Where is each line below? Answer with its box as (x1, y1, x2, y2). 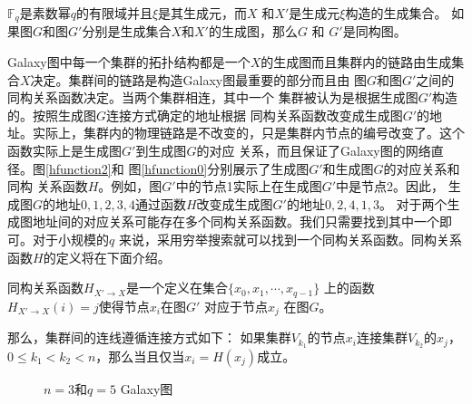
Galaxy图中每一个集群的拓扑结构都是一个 (7, 53, 251, 72)
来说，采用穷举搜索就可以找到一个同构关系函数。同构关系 (118, 229, 462, 248)
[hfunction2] (45, 159, 112, 178)
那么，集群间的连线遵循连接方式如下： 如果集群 (7, 328, 291, 347)
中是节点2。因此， (336, 177, 445, 196)
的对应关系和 (383, 159, 460, 178)
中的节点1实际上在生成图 (175, 177, 322, 196)
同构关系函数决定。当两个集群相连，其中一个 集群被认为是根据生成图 (7, 88, 418, 107)
